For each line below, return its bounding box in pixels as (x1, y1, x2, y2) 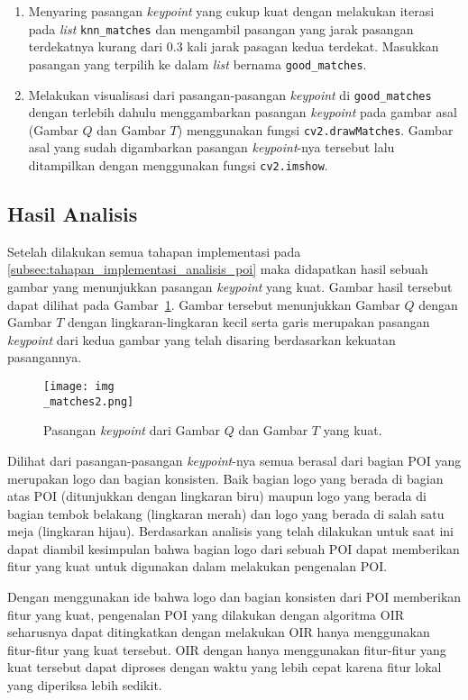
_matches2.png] (43, 395, 134, 408)
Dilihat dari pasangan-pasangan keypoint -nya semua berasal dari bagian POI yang (7, 450, 462, 469)
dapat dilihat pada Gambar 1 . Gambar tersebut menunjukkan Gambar (7, 295, 400, 314)
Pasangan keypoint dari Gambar (43, 421, 221, 440)
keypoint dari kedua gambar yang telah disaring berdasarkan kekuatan (7, 330, 396, 349)
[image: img (43, 380, 115, 394)
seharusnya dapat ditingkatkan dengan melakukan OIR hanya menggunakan (7, 623, 430, 641)
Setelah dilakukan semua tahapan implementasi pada (7, 241, 301, 260)
